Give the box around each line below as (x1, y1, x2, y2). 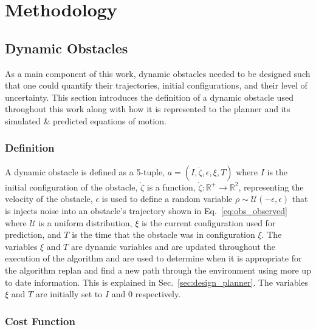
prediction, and (5, 228, 61, 241)
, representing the (238, 180, 304, 193)
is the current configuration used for (141, 216, 276, 229)
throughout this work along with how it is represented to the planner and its (5, 103, 290, 115)
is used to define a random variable (101, 192, 233, 205)
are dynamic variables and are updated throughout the (70, 240, 275, 252)
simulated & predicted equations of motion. (5, 114, 167, 127)
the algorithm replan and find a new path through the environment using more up (5, 263, 311, 276)
